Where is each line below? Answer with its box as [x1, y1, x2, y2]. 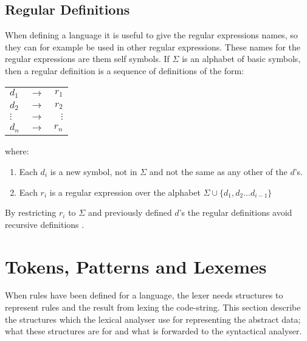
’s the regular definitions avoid [179, 206, 292, 219]
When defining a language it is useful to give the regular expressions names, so [5, 29, 298, 41]
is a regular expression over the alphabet [49, 185, 201, 198]
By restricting [5, 206, 57, 219]
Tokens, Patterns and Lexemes [5, 253, 267, 278]
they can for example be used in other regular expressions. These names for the [5, 40, 300, 53]
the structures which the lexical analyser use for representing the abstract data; [5, 312, 301, 325]
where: [5, 145, 29, 157]
